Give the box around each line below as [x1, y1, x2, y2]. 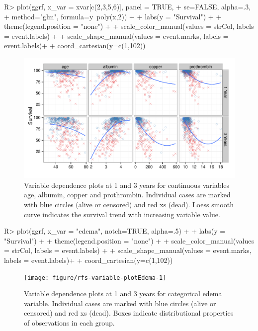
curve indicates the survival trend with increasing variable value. [24, 209, 220, 219]
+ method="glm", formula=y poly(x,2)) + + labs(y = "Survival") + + [4, 11, 222, 21]
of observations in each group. [24, 317, 115, 328]
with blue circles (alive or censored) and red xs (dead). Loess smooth [24, 199, 234, 209]
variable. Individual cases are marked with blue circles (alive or [24, 298, 216, 308]
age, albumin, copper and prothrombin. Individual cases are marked [24, 189, 231, 200]
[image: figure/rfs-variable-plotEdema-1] [24, 274, 167, 281]
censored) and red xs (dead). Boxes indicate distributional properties [24, 308, 234, 318]
